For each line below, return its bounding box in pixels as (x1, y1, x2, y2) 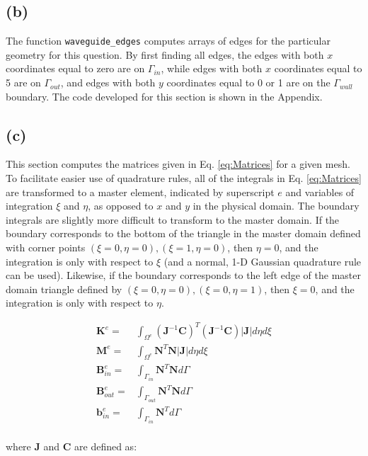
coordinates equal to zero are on (6, 61, 145, 76)
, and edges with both (60, 75, 156, 90)
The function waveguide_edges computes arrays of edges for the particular (6, 33, 330, 48)
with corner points (6, 240, 86, 254)
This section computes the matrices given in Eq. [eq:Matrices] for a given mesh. (6, 156, 350, 171)
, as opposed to (88, 198, 154, 213)
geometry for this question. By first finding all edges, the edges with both (6, 47, 324, 62)
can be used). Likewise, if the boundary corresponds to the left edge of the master (6, 268, 361, 283)
